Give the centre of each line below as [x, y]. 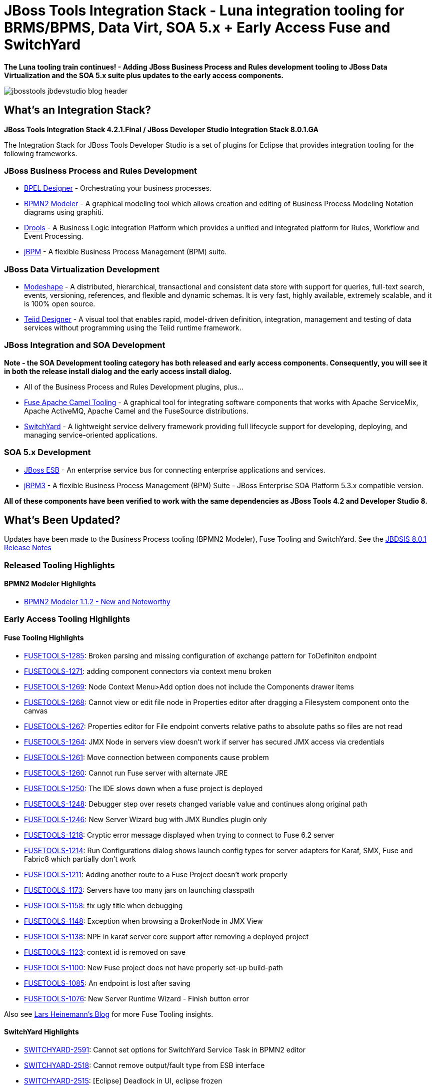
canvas [36, 710]
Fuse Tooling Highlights [44, 638]
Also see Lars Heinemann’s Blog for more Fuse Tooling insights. [109, 1014]
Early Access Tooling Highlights [67, 619]
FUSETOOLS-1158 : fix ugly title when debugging [103, 905]
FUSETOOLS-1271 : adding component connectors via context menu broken [148, 671]
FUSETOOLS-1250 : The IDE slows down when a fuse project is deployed [143, 788]
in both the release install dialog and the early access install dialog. [118, 371]
